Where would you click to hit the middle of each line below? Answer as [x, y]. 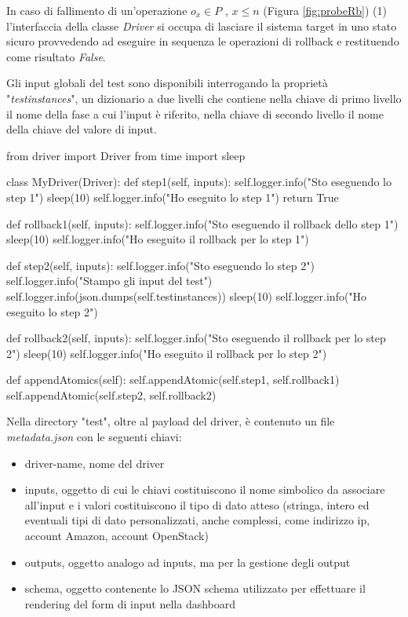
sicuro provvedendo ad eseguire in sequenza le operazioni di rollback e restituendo [203, 41]
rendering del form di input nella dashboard [130, 603]
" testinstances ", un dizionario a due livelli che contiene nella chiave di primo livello [204, 98]
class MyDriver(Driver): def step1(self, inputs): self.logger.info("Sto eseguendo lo [199, 182]
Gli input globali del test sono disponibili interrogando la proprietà [167, 83]
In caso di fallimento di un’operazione [97, 10]
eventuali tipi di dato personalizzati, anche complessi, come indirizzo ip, [197, 520]
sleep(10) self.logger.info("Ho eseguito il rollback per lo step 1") [158, 239]
